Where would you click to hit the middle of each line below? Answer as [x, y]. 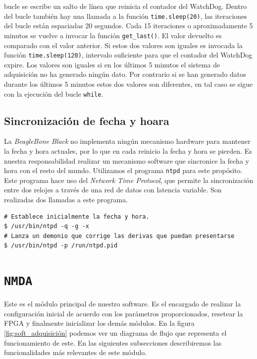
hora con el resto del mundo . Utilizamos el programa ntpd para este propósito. [123, 170]
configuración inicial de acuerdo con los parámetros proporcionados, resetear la [124, 313]
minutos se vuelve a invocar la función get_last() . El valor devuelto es [113, 35]
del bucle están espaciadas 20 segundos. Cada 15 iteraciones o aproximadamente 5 [128, 26]
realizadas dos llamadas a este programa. [66, 200]
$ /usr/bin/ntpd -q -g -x [47, 226]
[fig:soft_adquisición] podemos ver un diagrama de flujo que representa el [115, 333]
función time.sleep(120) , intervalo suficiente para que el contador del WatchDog [128, 55]
